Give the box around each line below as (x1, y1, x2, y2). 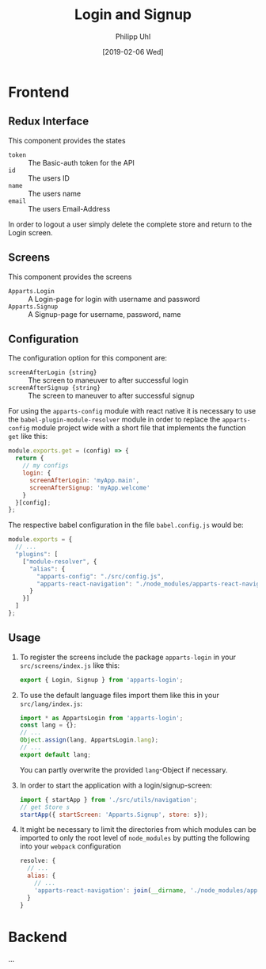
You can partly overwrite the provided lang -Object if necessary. (19, 765, 228, 774)
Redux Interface (8, 115, 89, 128)
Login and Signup (74, 6, 192, 24)
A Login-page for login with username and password (28, 294, 200, 303)
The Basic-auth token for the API (28, 158, 135, 167)
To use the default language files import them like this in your (19, 690, 219, 700)
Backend (8, 928, 67, 946)
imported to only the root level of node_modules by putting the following (19, 834, 250, 843)
